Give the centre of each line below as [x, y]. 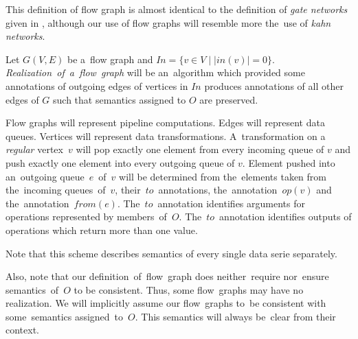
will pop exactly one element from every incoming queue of [200, 149]
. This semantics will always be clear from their [235, 316]
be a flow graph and [110, 59]
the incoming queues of [56, 190]
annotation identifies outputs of [286, 217]
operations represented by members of [86, 217]
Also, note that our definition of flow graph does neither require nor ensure [167, 276]
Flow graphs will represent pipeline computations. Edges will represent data [165, 122]
